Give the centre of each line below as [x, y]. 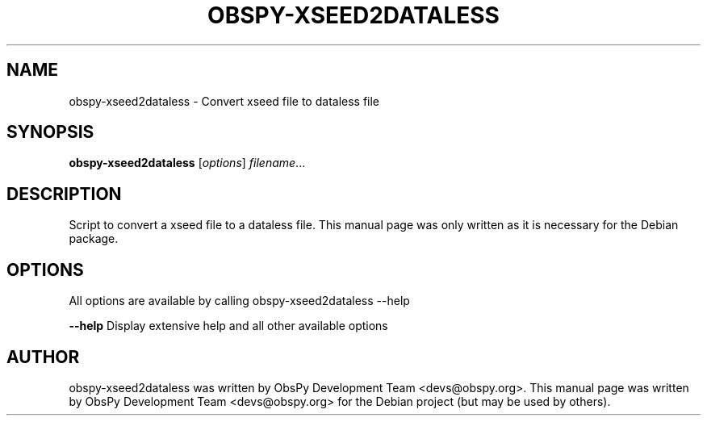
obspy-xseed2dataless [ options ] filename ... [187, 163]
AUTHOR [43, 357]
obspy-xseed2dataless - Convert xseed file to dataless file [224, 101]
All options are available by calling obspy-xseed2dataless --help [239, 301]
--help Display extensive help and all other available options [228, 326]
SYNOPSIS [50, 132]
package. [94, 239]
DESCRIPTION [64, 194]
